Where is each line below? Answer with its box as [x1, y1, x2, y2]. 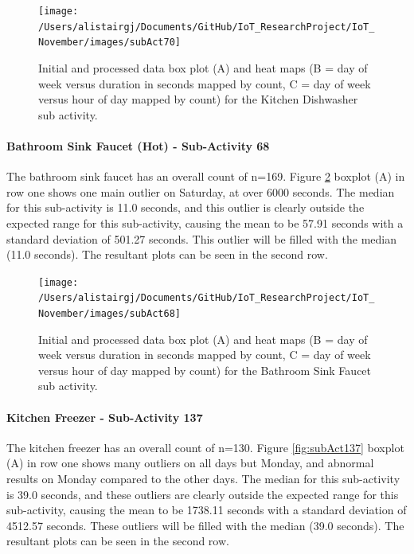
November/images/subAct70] [38, 37, 181, 49]
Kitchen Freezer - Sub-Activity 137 [6, 408, 203, 425]
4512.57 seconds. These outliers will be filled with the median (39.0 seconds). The [6, 517, 404, 533]
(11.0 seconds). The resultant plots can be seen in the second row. [6, 246, 328, 263]
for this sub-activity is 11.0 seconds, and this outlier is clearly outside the [6, 199, 365, 216]
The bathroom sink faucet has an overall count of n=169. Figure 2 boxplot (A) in [6, 168, 405, 185]
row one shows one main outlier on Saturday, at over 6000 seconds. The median [6, 183, 395, 200]
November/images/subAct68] [38, 308, 181, 320]
